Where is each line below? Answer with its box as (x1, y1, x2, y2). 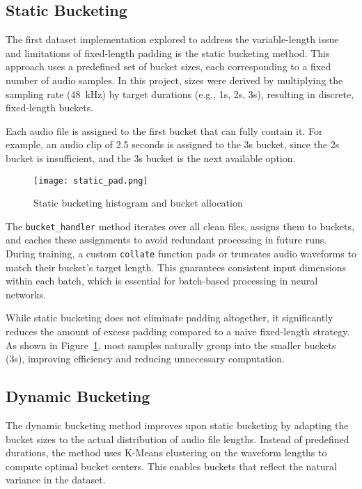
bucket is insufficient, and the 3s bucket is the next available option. (6, 150, 296, 165)
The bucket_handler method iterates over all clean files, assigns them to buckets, (6, 218, 354, 233)
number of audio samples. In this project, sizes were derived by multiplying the (6, 72, 343, 87)
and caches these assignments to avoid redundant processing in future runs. (6, 232, 327, 247)
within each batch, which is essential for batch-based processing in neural (6, 273, 318, 288)
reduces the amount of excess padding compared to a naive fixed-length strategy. (6, 324, 350, 339)
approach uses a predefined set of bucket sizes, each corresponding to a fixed (6, 59, 331, 74)
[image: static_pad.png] (33, 175, 148, 186)
